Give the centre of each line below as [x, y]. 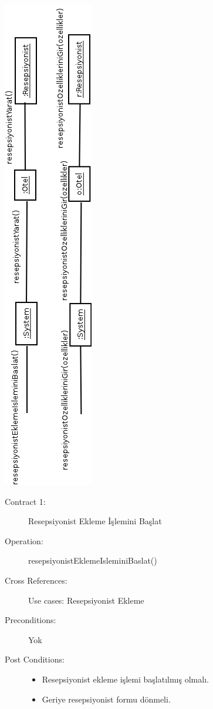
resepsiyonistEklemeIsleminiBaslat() [93, 560]
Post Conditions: [35, 659]
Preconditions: [31, 620]
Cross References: [36, 580]
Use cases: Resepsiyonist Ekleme [86, 600]
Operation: [24, 540]
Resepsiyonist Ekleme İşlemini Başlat [95, 521]
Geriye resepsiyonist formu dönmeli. [106, 699]
